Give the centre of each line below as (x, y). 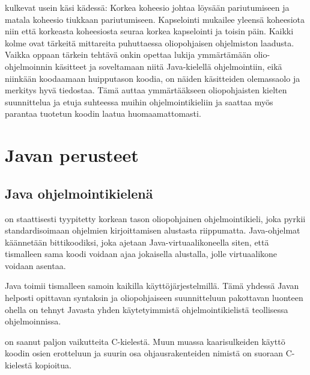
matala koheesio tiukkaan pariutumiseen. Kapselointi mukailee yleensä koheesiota (155, 19)
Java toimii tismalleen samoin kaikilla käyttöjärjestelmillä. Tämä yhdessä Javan (152, 286)
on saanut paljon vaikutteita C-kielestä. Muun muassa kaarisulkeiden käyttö (145, 341)
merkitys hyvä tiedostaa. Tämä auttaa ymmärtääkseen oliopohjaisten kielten (146, 90)
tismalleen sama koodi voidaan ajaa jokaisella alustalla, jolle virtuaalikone (141, 254)
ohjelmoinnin (29, 66)
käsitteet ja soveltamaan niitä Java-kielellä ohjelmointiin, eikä (169, 66)
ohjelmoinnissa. (33, 321)
